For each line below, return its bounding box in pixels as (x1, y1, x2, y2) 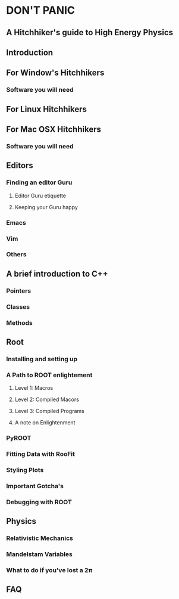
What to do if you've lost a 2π (6, 566, 93, 574)
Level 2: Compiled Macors (14, 396, 79, 403)
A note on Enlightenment (14, 419, 76, 426)
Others (6, 250, 27, 259)
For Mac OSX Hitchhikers (6, 125, 101, 135)
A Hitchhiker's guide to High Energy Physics (6, 27, 174, 38)
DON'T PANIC (6, 4, 76, 17)
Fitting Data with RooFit (6, 450, 76, 458)
